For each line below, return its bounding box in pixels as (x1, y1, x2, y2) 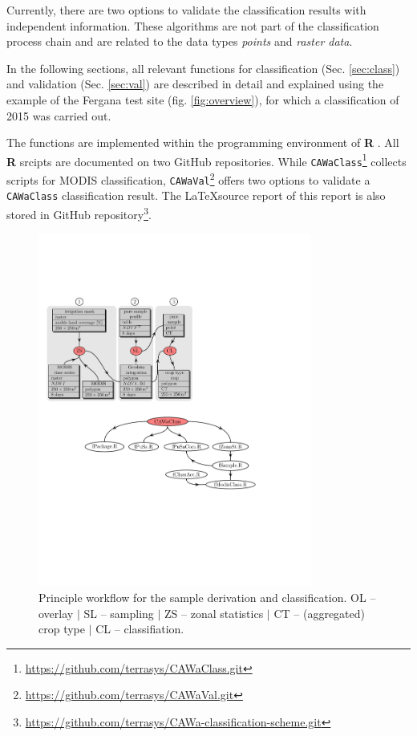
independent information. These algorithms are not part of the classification (6, 17, 379, 34)
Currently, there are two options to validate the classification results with (6, 2, 366, 18)
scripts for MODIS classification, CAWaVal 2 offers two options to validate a (6, 169, 370, 188)
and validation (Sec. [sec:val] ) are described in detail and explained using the (6, 75, 384, 92)
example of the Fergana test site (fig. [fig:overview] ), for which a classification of (6, 91, 399, 108)
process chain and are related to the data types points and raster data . (6, 33, 353, 50)
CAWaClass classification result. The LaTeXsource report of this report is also (6, 187, 386, 204)
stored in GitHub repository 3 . (6, 204, 152, 222)
